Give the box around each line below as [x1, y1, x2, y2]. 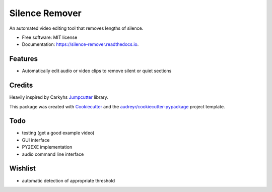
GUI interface [22, 137, 50, 143]
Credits [9, 81, 33, 90]
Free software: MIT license [22, 34, 78, 40]
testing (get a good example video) [22, 130, 95, 136]
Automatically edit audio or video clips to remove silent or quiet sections [22, 68, 172, 74]
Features [9, 54, 38, 63]
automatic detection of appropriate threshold [22, 177, 115, 183]
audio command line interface [22, 151, 84, 157]
